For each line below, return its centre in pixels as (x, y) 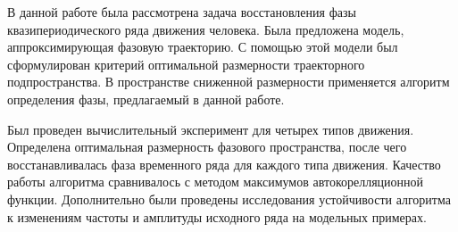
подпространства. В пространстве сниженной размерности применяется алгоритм (229, 82)
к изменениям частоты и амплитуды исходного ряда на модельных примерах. (217, 216)
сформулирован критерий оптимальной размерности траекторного (186, 64)
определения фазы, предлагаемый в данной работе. (146, 99)
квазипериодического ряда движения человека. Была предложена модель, (206, 29)
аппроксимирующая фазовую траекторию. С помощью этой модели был (203, 47)
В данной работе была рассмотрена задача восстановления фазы (182, 12)
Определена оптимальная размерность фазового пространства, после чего (207, 147)
